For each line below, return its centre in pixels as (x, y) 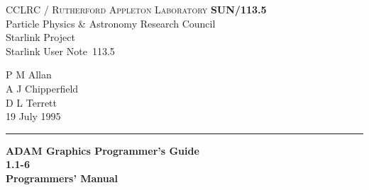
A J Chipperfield (42, 88)
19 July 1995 (33, 116)
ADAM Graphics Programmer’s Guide (103, 150)
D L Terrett (32, 102)
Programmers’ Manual (62, 178)
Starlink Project (40, 37)
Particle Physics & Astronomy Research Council (111, 23)
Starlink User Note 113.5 (60, 51)
